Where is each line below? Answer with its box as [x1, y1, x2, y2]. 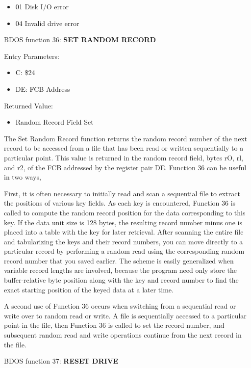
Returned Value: [4, 100, 53, 110]
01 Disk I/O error [15, 1, 69, 11]
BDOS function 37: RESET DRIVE [4, 356, 119, 366]
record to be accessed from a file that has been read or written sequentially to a [4, 143, 244, 153]
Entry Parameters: [4, 51, 59, 61]
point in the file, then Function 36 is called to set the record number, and [4, 320, 225, 330]
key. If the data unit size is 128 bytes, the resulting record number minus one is [4, 217, 242, 227]
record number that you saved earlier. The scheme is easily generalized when [4, 255, 234, 265]
